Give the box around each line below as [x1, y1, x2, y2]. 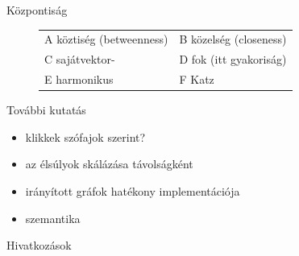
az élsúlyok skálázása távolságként [25, 155, 193, 172]
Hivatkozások [6, 237, 72, 254]
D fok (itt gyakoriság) [179, 51, 287, 68]
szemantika [25, 209, 81, 226]
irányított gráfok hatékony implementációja [25, 182, 240, 199]
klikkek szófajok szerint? [25, 128, 146, 145]
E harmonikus [44, 71, 114, 88]
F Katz [179, 71, 214, 88]
